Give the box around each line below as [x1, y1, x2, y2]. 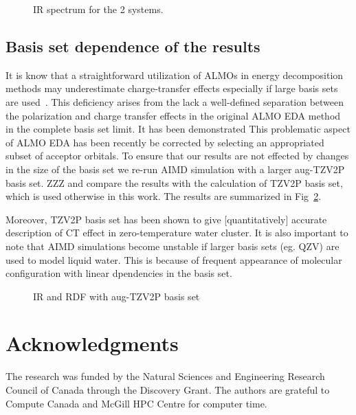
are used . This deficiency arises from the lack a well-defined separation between [5, 94, 344, 109]
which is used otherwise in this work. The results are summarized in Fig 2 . [5, 189, 322, 203]
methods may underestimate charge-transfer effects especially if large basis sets [5, 81, 338, 96]
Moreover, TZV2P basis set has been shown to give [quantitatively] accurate [5, 212, 327, 226]
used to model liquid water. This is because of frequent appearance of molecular [5, 252, 342, 267]
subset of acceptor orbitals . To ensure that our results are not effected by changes [5, 148, 349, 163]
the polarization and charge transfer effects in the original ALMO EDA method [5, 108, 341, 122]
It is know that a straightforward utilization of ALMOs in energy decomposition [5, 67, 344, 82]
